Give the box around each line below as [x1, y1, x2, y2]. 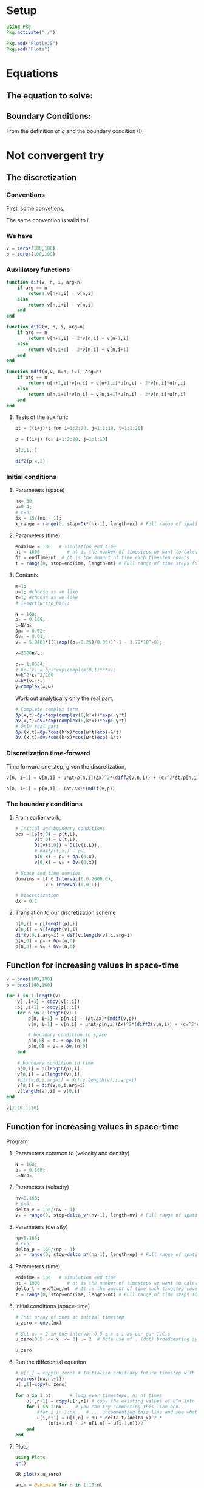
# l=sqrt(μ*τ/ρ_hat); [15, 600, 70, 606]
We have [6, 231, 33, 240]
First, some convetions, [6, 205, 65, 212]
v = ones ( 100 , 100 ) [6, 976, 53, 982]
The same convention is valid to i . [6, 216, 90, 223]
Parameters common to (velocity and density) [15, 1149, 130, 1157]
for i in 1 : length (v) [6, 993, 61, 999]
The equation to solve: [6, 90, 93, 101]
